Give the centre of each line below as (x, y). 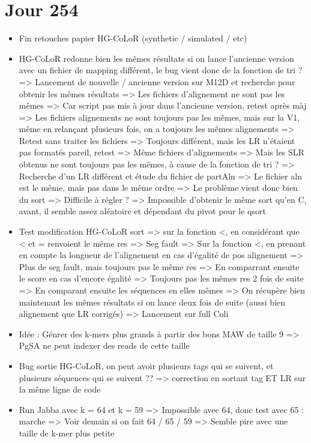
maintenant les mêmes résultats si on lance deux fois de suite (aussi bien (152, 302)
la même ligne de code (60, 389)
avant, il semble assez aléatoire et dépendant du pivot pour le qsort (142, 211)
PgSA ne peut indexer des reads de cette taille (104, 345)
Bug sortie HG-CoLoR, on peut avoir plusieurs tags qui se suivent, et (146, 365)
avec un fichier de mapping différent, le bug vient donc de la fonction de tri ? (161, 70)
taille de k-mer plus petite (67, 432)
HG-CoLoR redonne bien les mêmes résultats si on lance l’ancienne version (156, 58)
